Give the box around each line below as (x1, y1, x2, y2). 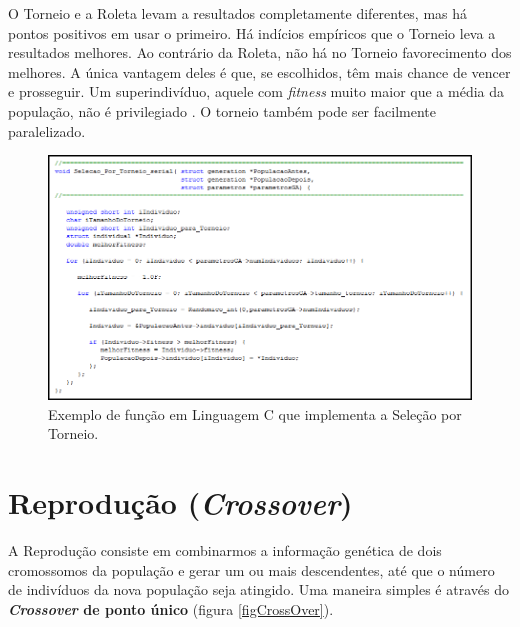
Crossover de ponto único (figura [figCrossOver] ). (8, 598, 334, 619)
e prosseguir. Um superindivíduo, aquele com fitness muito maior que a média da (8, 81, 505, 102)
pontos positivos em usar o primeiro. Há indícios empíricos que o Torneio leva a (8, 22, 496, 43)
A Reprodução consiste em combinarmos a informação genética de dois (8, 540, 442, 560)
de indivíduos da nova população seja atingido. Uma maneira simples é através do (8, 579, 509, 600)
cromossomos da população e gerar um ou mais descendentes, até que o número (8, 559, 495, 580)
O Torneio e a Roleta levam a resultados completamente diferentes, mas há (8, 3, 468, 23)
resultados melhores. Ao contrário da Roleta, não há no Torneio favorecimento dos (8, 42, 512, 63)
